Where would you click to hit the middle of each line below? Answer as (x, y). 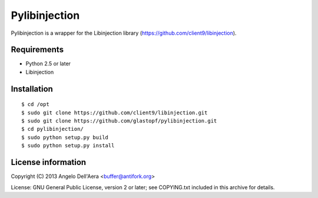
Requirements (37, 50)
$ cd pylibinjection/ (52, 129)
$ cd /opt (35, 104)
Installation (32, 89)
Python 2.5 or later (48, 64)
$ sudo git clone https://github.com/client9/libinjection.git (115, 113)
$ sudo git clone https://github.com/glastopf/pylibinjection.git (119, 121)
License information (49, 162)
